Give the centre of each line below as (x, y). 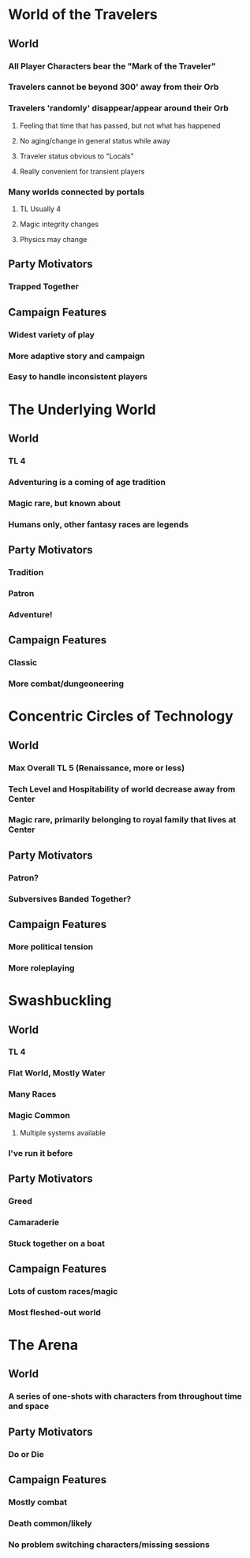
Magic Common (39, 1116)
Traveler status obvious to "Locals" (76, 156)
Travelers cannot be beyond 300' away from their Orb (114, 87)
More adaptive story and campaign (77, 356)
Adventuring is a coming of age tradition (87, 482)
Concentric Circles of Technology (121, 716)
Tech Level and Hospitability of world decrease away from (122, 788)
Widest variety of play (51, 334)
